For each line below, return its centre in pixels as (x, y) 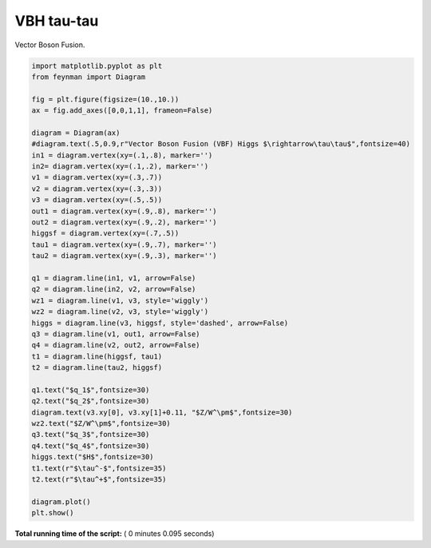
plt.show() (53, 513)
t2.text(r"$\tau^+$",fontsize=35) (99, 479)
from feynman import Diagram (89, 77)
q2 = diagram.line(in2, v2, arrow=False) (114, 289)
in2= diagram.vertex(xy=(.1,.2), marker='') (120, 167)
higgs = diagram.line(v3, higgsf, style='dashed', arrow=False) (160, 323)
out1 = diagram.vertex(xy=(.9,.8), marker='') (124, 211)
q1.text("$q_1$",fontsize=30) (91, 390)
